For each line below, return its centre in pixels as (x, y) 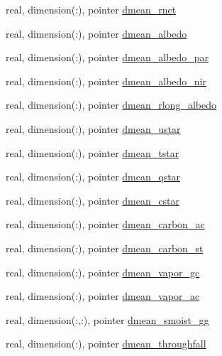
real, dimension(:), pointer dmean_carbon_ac (105, 224)
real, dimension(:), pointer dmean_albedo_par (107, 57)
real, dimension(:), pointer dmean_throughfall (106, 344)
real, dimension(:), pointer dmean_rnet (91, 9)
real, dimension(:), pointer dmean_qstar (93, 177)
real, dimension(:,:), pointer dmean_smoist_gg (107, 319)
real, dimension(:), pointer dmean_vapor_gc (103, 272)
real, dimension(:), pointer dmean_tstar (93, 152)
